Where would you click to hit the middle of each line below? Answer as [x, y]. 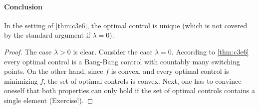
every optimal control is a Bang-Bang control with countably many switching [122, 61]
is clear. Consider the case [113, 51]
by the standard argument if [47, 35]
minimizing [21, 81]
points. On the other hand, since [54, 71]
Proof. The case [28, 51]
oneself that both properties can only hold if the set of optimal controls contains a [129, 90]
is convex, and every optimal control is [170, 71]
